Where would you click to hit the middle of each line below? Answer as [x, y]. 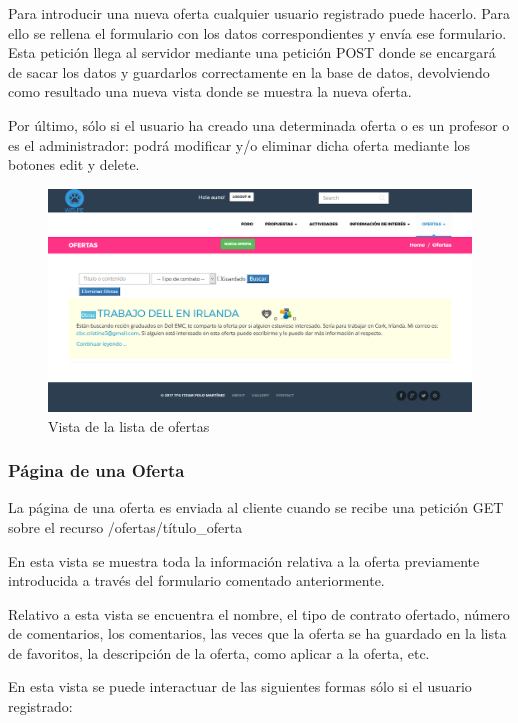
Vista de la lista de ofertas [129, 425]
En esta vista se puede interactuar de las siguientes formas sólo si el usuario [240, 686]
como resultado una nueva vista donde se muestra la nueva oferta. [210, 91]
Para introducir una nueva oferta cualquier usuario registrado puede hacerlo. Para [259, 13]
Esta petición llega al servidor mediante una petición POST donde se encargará [252, 52]
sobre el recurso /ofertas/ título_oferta [125, 526]
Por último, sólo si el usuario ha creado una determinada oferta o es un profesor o [259, 124]
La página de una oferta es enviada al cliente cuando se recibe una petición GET [256, 507]
